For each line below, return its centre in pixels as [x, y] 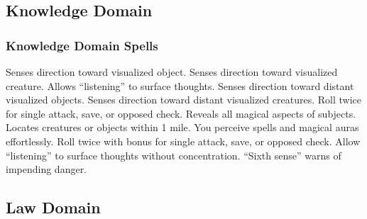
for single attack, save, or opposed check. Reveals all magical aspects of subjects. [181, 113]
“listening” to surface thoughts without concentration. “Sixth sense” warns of [174, 155]
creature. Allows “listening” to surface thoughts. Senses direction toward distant [180, 85]
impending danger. [46, 169]
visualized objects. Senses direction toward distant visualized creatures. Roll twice [183, 100]
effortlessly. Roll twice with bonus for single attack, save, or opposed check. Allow [183, 141]
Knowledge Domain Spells [82, 45]
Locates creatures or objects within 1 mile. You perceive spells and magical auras [182, 127]
